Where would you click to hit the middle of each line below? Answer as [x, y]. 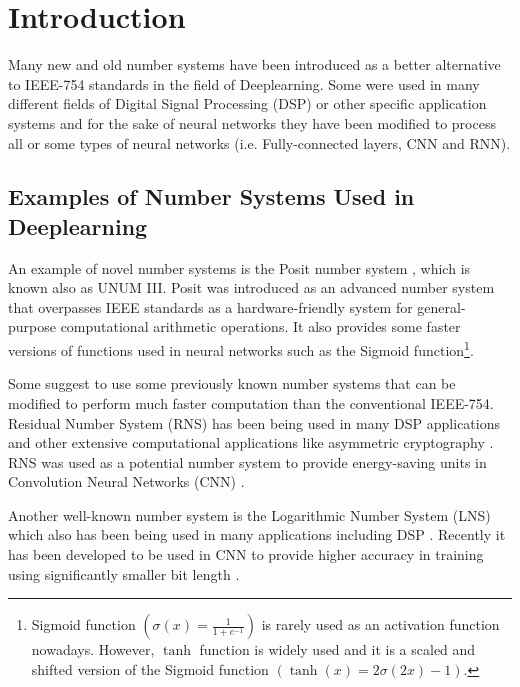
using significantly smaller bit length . [124, 573]
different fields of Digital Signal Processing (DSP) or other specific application [247, 103]
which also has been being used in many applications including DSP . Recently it [257, 534]
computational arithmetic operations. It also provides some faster [260, 326]
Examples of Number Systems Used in [211, 196]
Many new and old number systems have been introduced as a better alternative [254, 64]
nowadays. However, [93, 649]
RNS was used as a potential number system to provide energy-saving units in [247, 461]
